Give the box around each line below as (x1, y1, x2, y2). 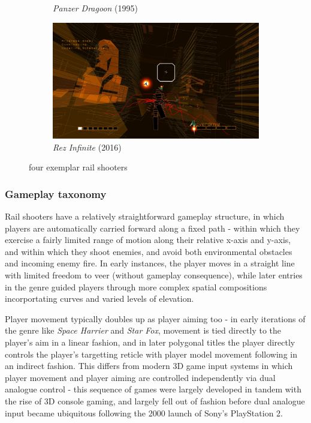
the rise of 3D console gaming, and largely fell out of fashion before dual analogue (5, 395, 305, 407)
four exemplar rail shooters (29, 161, 128, 173)
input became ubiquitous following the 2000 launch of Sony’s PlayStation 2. (5, 406, 283, 419)
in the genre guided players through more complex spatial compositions (5, 280, 267, 293)
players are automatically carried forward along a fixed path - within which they (5, 221, 300, 234)
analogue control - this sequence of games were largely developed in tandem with (5, 383, 301, 395)
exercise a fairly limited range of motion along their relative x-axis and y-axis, (5, 233, 291, 246)
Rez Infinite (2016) (53, 140, 122, 153)
